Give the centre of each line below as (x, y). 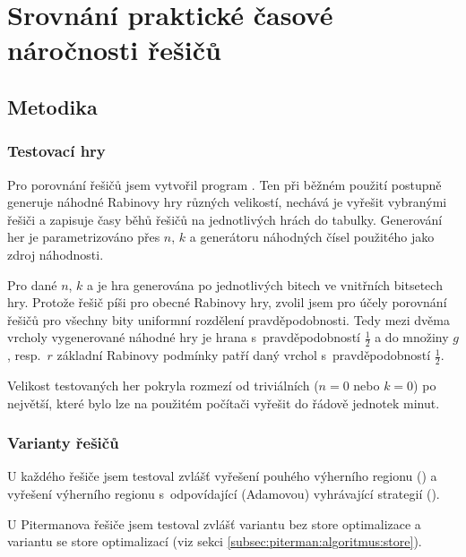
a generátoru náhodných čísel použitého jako (312, 237)
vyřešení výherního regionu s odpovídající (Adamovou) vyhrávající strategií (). (224, 493)
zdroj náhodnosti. (56, 254)
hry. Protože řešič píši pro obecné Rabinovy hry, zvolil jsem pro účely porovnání (227, 302)
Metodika (52, 106)
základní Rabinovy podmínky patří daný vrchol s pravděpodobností (244, 355)
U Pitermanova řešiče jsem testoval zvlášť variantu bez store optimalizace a (214, 523)
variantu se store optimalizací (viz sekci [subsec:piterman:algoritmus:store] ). (215, 541)
